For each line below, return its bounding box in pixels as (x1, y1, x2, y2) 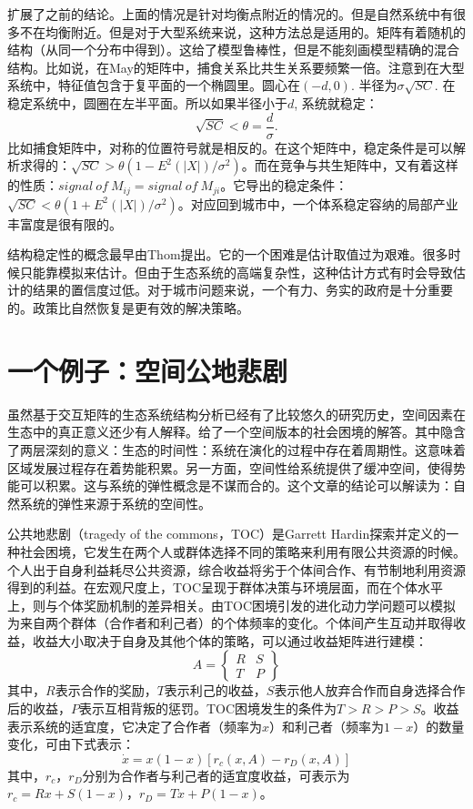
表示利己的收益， (164, 681, 267, 700)
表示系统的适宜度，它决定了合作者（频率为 (7, 716, 262, 735)
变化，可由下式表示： (7, 734, 135, 753)
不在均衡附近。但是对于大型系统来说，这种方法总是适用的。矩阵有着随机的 (19, 22, 466, 41)
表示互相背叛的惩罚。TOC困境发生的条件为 (79, 699, 337, 718)
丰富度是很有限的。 (7, 214, 122, 233)
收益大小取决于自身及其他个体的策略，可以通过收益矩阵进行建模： (32, 631, 428, 650)
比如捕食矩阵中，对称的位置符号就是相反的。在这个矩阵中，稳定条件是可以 (7, 137, 453, 157)
